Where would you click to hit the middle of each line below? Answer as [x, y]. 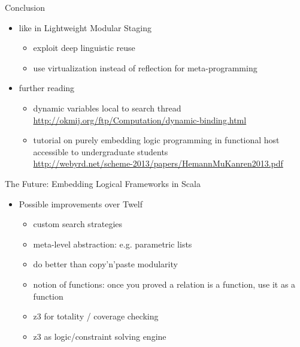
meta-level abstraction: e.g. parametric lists [113, 244]
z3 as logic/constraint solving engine [100, 336]
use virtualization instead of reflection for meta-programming [145, 67]
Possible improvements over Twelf [81, 203]
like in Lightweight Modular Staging [85, 27]
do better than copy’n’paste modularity [105, 264]
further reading [47, 88]
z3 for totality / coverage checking [96, 316]
